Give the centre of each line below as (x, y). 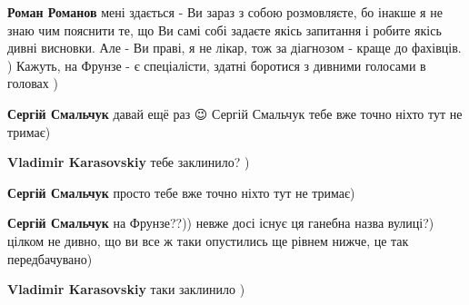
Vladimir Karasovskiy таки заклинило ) (126, 289)
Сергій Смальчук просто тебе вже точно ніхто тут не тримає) (181, 192)
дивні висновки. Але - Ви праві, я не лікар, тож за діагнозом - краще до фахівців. (234, 48)
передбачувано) (50, 258)
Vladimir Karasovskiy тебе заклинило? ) (129, 162)
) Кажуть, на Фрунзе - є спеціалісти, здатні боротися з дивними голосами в (217, 65)
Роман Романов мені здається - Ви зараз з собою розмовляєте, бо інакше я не (225, 12)
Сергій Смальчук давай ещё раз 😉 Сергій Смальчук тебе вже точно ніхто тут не (235, 113)
